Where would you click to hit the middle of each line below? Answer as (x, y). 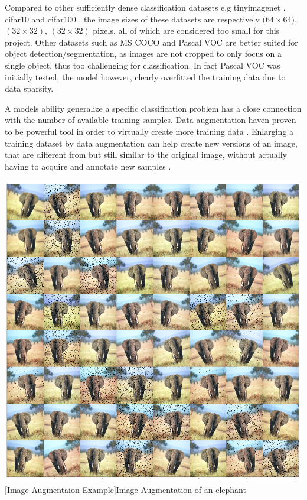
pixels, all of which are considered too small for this (186, 30)
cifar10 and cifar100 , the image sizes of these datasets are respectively (132, 19)
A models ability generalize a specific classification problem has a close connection (153, 108)
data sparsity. (29, 88)
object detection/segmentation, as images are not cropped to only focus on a (143, 53)
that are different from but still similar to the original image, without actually (146, 155)
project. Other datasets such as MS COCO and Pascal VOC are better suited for (151, 42)
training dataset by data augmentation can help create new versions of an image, (151, 143)
